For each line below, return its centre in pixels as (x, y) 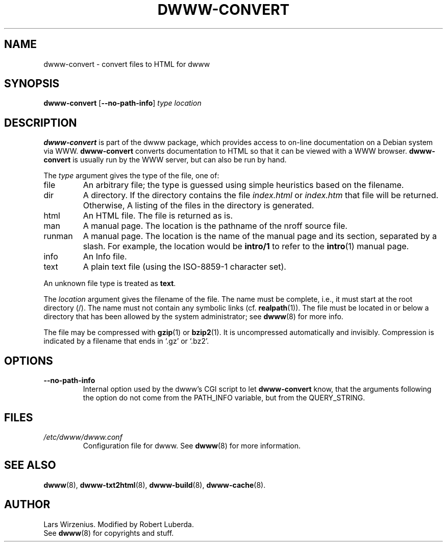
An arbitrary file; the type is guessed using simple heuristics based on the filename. (243, 185)
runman (58, 236)
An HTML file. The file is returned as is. (158, 216)
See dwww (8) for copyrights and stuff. (109, 533)
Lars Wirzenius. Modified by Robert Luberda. (119, 524)
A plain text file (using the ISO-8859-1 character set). (184, 267)
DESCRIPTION (41, 123)
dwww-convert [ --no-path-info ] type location (122, 103)
